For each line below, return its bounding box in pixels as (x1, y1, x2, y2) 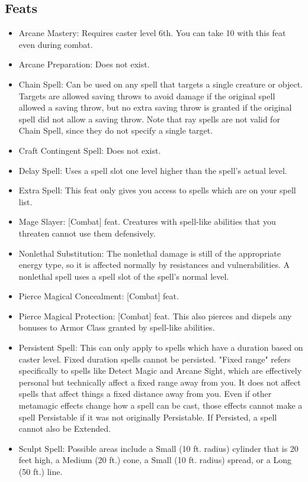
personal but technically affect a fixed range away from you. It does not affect (18, 376, 301, 388)
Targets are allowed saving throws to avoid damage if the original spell (18, 89, 275, 102)
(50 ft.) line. (18, 465, 63, 478)
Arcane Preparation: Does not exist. (18, 58, 150, 70)
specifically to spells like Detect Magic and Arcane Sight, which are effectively (18, 364, 302, 377)
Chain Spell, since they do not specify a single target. (18, 124, 213, 137)
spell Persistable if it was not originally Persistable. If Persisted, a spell (18, 410, 277, 423)
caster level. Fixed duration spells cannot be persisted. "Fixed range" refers (18, 352, 291, 365)
